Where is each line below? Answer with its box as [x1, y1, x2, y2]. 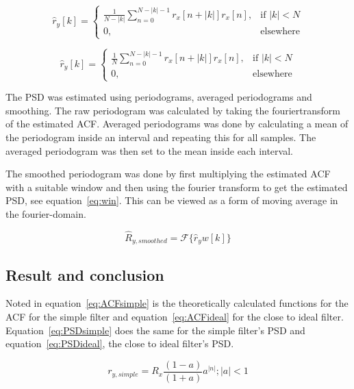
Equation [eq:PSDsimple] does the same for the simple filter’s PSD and [5, 323, 305, 337]
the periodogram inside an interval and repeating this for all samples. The [5, 129, 316, 144]
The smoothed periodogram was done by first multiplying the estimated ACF [5, 166, 331, 181]
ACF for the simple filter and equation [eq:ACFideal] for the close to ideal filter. [5, 309, 344, 323]
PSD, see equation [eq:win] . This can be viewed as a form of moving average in [5, 193, 338, 208]
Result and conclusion [5, 264, 164, 285]
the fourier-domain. [5, 206, 86, 221]
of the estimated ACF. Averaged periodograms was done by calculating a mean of [5, 116, 349, 131]
